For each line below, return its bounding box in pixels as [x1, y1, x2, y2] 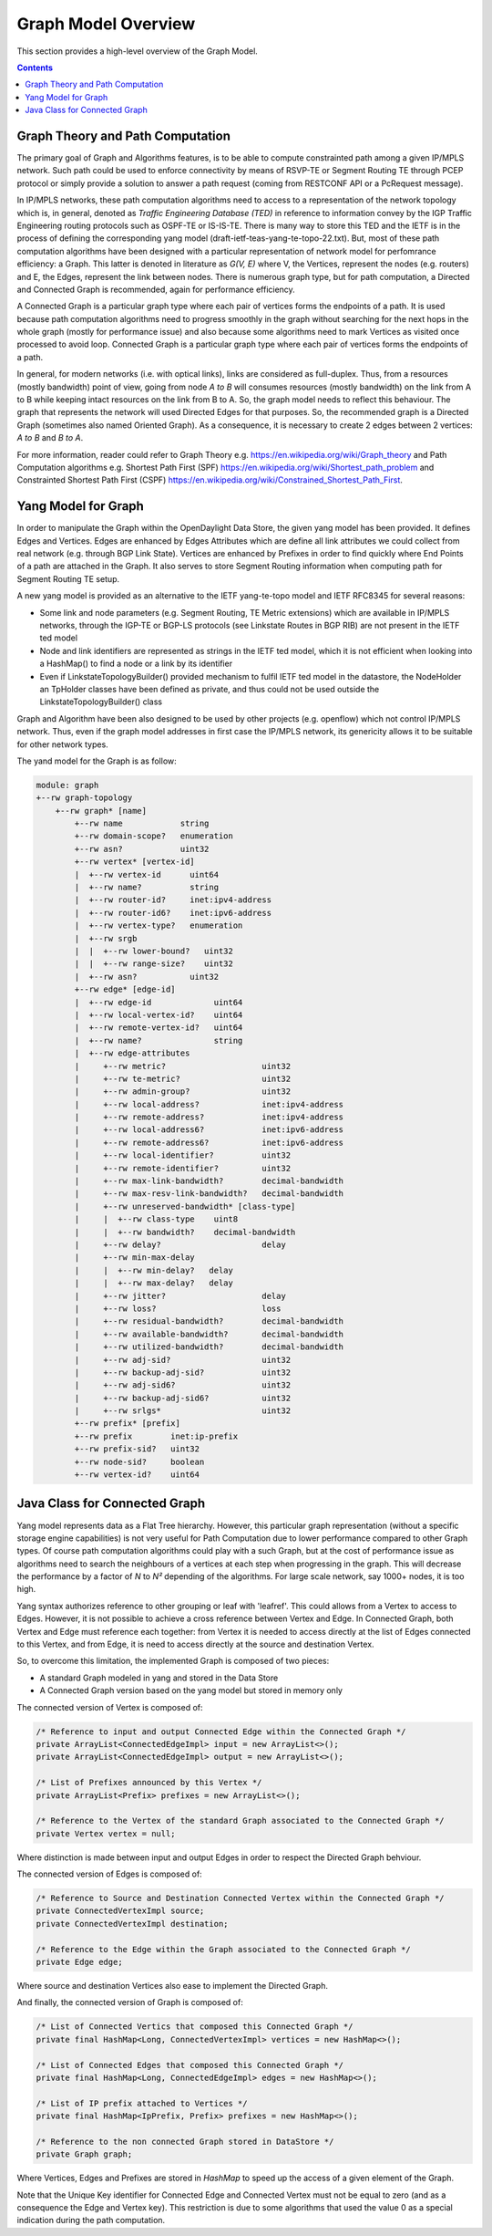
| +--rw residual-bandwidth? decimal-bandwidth [74, 1316, 344, 1326]
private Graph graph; [36, 2149, 133, 2159]
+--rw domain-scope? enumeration [74, 831, 234, 841]
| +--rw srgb [74, 933, 138, 943]
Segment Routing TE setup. [16, 573, 120, 584]
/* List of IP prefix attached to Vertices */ [36, 2098, 248, 2108]
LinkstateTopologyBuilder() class [39, 696, 163, 707]
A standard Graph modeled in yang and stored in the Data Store [39, 1672, 279, 1683]
